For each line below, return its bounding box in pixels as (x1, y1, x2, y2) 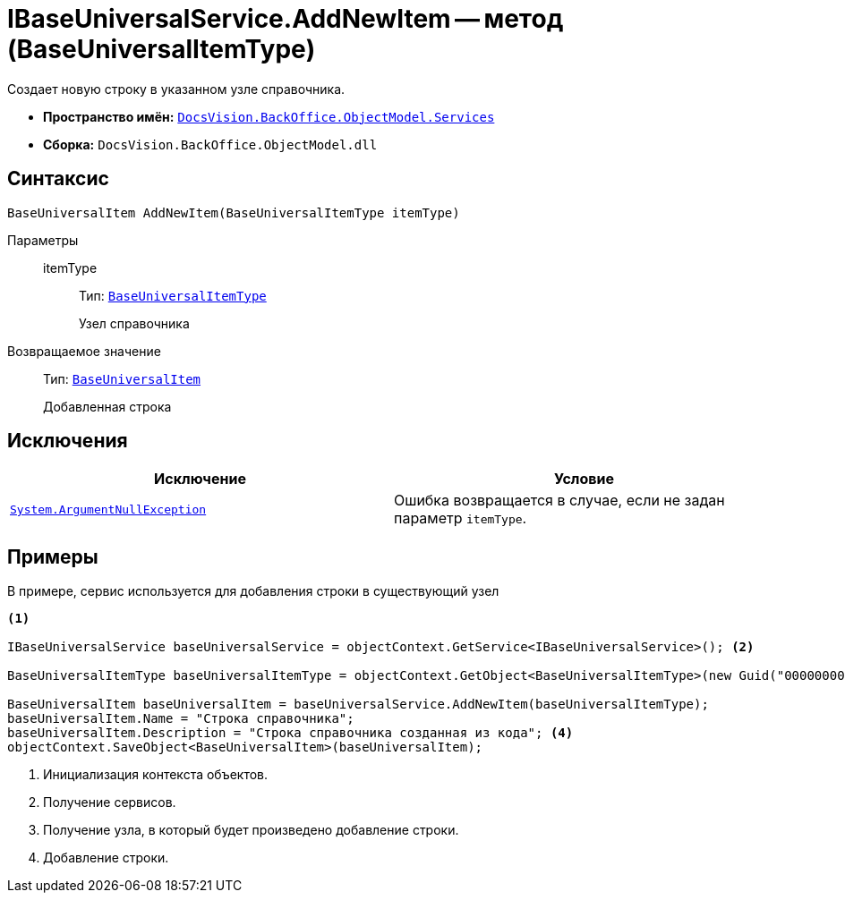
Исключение (154, 470, 246, 488)
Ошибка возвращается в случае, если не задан (394, 491, 725, 510)
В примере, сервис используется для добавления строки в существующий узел (7, 583, 499, 599)
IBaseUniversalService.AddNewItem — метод (7, 4, 564, 34)
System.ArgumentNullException (10, 502, 207, 516)
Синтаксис (7, 167, 109, 191)
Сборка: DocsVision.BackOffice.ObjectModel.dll (43, 136, 378, 152)
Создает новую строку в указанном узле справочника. (7, 81, 346, 97)
